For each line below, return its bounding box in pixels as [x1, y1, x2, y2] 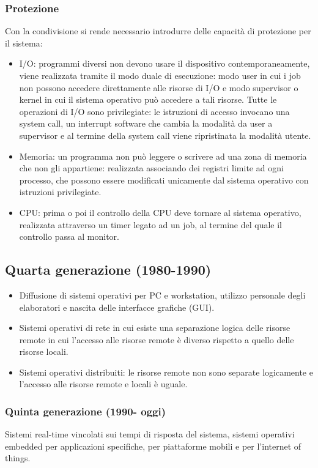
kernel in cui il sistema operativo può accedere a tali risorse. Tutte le [19, 93, 277, 106]
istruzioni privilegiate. [19, 185, 102, 198]
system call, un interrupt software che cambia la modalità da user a [19, 117, 273, 130]
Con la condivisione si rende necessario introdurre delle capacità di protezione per [5, 24, 311, 37]
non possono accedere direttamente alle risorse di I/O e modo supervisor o [19, 81, 298, 94]
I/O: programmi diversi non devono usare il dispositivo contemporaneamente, [19, 57, 310, 70]
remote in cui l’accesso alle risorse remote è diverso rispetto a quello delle [19, 333, 294, 346]
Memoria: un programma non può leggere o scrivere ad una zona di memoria [19, 149, 307, 162]
